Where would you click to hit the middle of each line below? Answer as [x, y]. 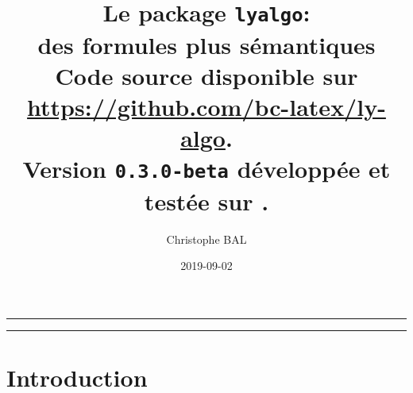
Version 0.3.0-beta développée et [206, 169]
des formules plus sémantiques [206, 44]
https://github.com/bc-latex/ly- [206, 106]
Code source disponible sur [206, 75]
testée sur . [206, 200]
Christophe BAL [206, 239]
